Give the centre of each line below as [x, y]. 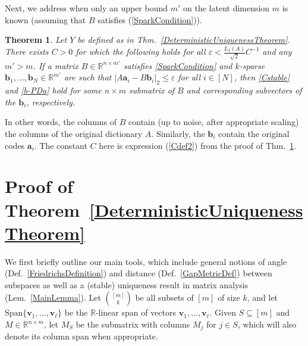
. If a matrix [56, 65]
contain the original [254, 133]
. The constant [61, 145]
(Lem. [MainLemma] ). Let [53, 297]
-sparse [252, 65]
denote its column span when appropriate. [81, 336]
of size [229, 297]
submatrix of [152, 90]
